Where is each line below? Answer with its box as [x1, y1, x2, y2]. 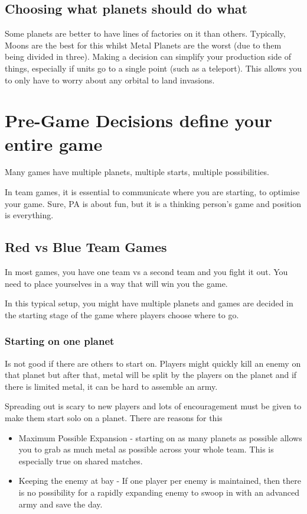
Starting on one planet [5, 334, 115, 348]
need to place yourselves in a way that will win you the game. [5, 277, 228, 289]
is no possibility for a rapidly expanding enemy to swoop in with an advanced [18, 486, 300, 498]
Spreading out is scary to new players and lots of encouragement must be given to [5, 400, 302, 412]
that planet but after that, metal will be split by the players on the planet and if [5, 368, 297, 381]
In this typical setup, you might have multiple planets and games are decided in [5, 297, 293, 309]
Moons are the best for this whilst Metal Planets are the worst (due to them [5, 38, 282, 51]
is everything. [5, 209, 54, 221]
